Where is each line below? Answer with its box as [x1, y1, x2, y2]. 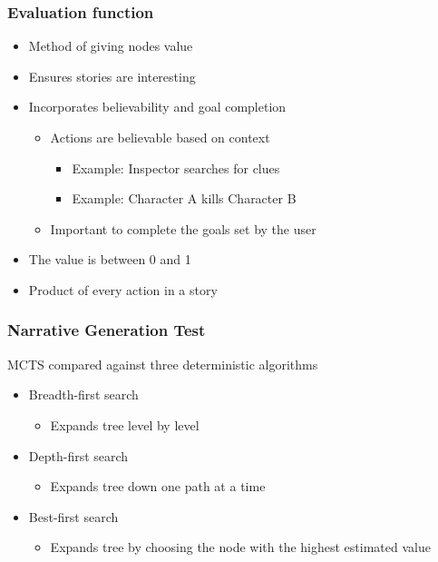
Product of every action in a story [28, 280, 218, 299]
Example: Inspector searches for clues [72, 158, 280, 177]
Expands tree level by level [50, 415, 200, 434]
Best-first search [28, 507, 119, 526]
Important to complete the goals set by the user [50, 219, 316, 238]
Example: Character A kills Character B [72, 189, 297, 208]
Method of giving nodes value [28, 36, 193, 55]
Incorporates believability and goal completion [28, 97, 287, 116]
